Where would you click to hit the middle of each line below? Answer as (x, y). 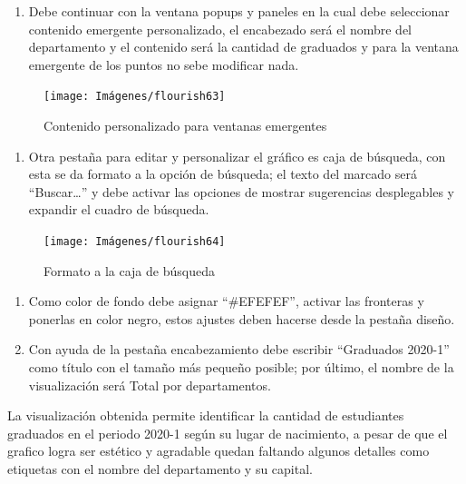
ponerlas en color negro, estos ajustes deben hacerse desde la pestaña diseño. (242, 318)
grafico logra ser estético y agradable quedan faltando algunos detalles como (218, 451)
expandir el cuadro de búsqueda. (119, 209)
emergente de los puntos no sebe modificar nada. (164, 64)
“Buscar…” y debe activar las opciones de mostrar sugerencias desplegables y (242, 191)
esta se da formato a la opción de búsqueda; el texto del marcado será (223, 174)
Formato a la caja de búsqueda (129, 270)
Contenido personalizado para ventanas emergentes (185, 126)
